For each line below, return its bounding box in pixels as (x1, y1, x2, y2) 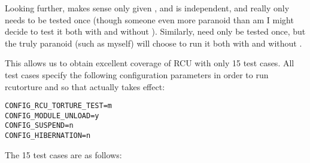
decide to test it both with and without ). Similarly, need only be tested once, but (5, 25, 306, 38)
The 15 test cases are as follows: (5, 148, 122, 161)
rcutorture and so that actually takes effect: (5, 80, 165, 93)
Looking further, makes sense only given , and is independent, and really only (5, 2, 290, 14)
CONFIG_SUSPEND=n (5, 121, 74, 130)
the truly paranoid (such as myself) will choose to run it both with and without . (5, 36, 302, 49)
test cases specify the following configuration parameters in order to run (5, 68, 269, 81)
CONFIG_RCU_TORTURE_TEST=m (5, 102, 112, 110)
